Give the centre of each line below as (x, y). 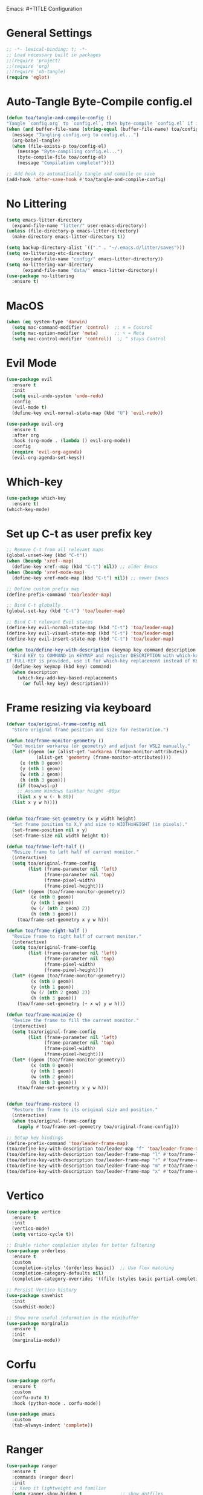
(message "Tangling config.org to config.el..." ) (75, 135)
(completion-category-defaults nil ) (58, 1273)
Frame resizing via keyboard (79, 708)
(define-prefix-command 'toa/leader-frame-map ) (67, 1143)
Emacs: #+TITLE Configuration (44, 9)
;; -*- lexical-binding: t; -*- (47, 49)
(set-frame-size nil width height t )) (61, 836)
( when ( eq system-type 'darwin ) (47, 322)
